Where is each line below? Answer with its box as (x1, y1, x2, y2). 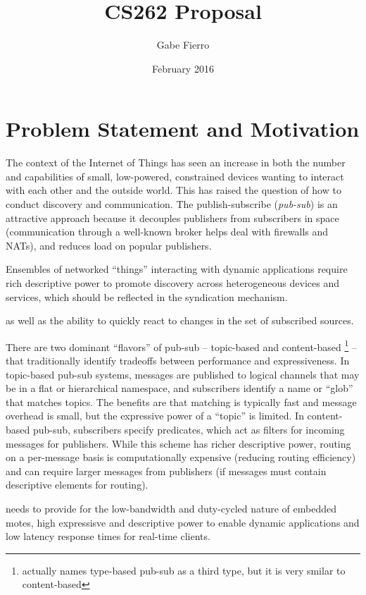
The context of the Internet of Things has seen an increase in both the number (6, 155, 346, 170)
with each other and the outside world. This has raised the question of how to (6, 183, 341, 197)
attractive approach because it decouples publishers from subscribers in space (6, 210, 339, 225)
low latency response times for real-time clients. (6, 529, 210, 544)
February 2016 (152, 61, 214, 75)
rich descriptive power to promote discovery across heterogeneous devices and (6, 276, 339, 290)
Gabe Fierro (156, 37, 210, 52)
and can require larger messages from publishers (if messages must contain (6, 463, 327, 478)
